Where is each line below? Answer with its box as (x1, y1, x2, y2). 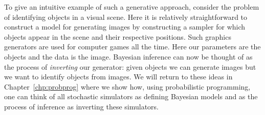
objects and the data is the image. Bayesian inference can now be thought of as (4, 51, 253, 62)
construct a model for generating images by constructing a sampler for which (4, 21, 246, 32)
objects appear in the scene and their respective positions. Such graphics (4, 31, 231, 42)
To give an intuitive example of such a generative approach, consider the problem (4, 2, 259, 12)
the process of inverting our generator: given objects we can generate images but (4, 61, 256, 72)
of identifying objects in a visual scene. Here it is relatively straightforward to (4, 11, 248, 22)
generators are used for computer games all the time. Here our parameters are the (4, 41, 261, 52)
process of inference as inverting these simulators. (4, 101, 159, 111)
